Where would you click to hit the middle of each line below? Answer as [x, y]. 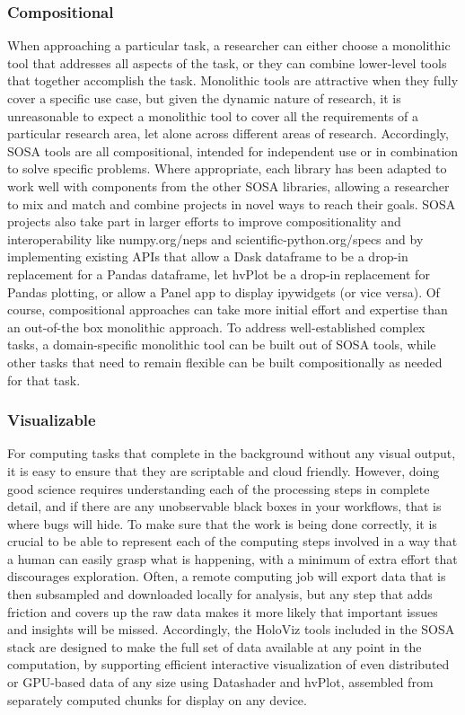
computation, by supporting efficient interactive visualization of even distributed [228, 664]
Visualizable [52, 420]
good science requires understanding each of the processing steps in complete [219, 488]
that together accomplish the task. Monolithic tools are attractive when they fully [233, 80]
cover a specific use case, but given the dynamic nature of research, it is [204, 98]
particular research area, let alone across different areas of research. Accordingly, [228, 133]
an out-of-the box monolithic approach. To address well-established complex [216, 327]
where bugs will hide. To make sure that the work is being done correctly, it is [222, 523]
